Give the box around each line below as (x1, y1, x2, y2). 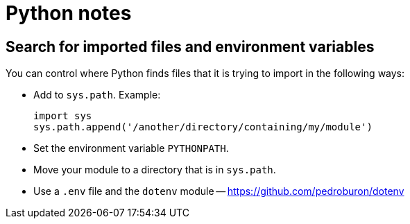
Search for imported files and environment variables (6, 37, 375, 55)
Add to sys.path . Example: (33, 89, 161, 101)
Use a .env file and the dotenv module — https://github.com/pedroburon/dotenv (33, 185, 404, 198)
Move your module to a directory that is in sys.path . (33, 164, 276, 176)
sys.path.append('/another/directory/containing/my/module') (33, 121, 373, 133)
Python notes (6, 1, 132, 25)
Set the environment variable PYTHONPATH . (33, 142, 229, 155)
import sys (33, 110, 92, 122)
